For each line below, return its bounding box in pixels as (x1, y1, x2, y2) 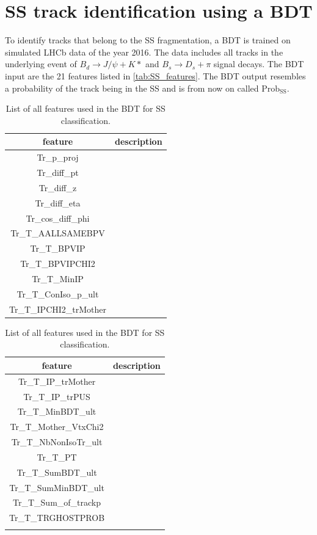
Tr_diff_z (38, 181, 77, 194)
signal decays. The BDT (213, 57, 304, 70)
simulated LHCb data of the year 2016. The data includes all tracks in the (5, 45, 283, 58)
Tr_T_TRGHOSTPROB (9, 511, 105, 524)
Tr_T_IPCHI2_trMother (9, 302, 106, 315)
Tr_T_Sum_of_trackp (13, 496, 101, 509)
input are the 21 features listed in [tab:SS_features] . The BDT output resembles (5, 69, 306, 82)
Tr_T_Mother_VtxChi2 (10, 420, 104, 433)
